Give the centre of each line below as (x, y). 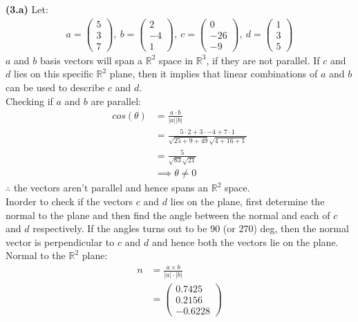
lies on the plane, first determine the (247, 201)
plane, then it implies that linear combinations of (214, 74)
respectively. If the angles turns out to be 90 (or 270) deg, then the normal (191, 228)
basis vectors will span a (91, 60)
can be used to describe (55, 87)
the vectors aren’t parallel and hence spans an (111, 188)
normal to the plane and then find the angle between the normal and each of (168, 215)
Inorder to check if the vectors (69, 201)
